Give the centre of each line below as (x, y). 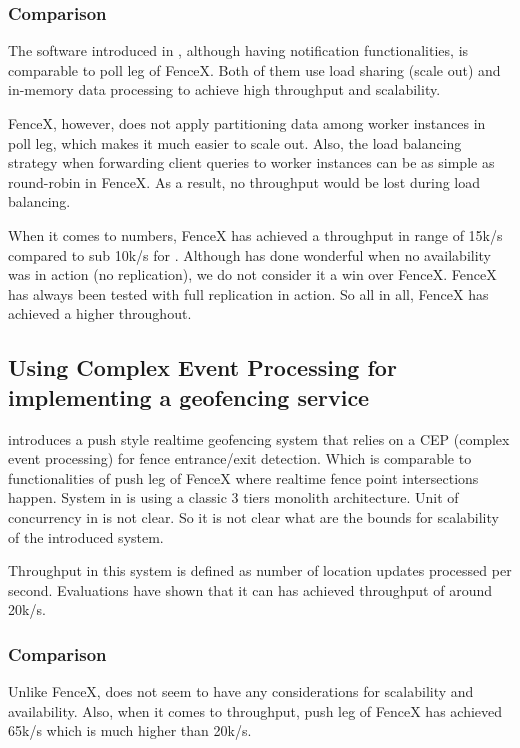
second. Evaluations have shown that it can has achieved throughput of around (250, 589)
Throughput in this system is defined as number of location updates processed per (260, 570)
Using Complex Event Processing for (202, 367)
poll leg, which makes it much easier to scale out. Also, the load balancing (235, 142)
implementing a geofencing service (189, 396)
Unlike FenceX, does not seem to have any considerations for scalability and (241, 691)
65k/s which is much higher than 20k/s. (130, 730)
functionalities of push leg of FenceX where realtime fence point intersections (243, 477)
